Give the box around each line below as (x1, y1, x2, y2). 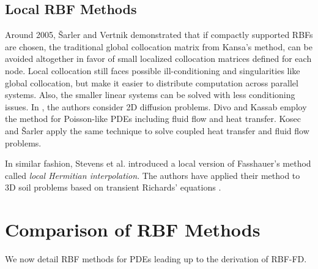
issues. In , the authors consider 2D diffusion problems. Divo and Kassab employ (5, 100, 307, 113)
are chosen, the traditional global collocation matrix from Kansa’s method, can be (5, 40, 312, 53)
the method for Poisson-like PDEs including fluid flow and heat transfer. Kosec (5, 112, 301, 125)
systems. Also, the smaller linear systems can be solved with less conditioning (5, 88, 295, 101)
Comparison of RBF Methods (5, 217, 261, 242)
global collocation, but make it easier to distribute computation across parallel (5, 76, 298, 89)
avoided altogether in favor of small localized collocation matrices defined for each (5, 52, 312, 65)
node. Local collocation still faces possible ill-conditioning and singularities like (5, 64, 300, 77)
